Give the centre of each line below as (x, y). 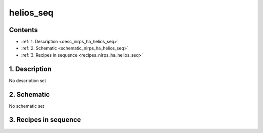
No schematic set (27, 106)
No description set (28, 81)
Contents (23, 30)
